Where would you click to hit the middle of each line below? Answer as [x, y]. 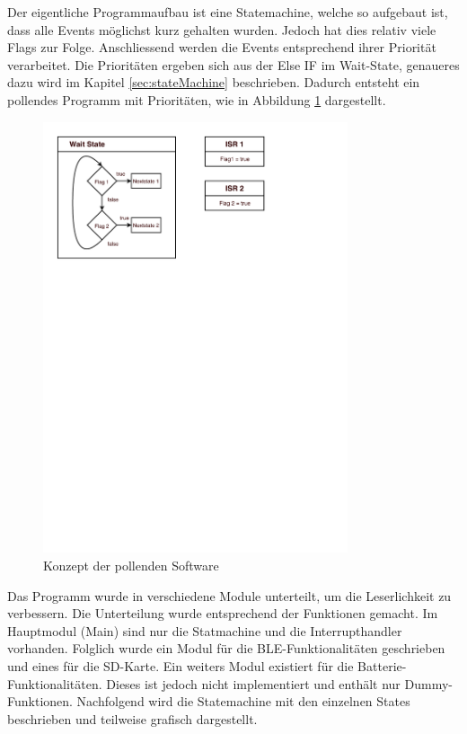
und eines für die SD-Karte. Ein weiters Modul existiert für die [181, 666]
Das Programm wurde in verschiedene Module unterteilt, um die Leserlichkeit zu [229, 595]
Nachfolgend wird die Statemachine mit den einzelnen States [243, 701]
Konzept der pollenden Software [131, 566]
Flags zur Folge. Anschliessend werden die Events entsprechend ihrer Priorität [222, 47]
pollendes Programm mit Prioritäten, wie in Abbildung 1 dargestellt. [197, 99]
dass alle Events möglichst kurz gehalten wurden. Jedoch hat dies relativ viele [222, 29]
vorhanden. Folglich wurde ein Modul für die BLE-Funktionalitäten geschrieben [226, 648]
